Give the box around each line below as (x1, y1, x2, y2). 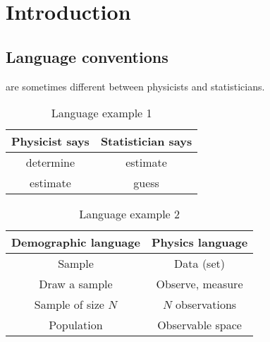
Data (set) (174, 255, 225, 272)
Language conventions (6, 45, 168, 67)
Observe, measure (156, 276, 243, 293)
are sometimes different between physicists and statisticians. (6, 78, 265, 93)
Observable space (157, 317, 242, 334)
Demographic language (11, 234, 140, 251)
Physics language (151, 234, 248, 251)
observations (176, 296, 237, 313)
